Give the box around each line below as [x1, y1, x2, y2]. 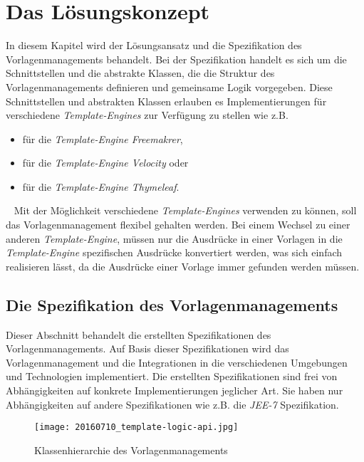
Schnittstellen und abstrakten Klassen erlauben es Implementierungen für [6, 93, 327, 108]
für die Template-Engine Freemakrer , [22, 131, 183, 146]
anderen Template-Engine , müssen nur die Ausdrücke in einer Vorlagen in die [6, 231, 343, 246]
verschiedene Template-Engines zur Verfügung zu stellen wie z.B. [6, 107, 288, 122]
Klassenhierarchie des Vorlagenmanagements [34, 442, 228, 457]
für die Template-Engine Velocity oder [22, 155, 189, 170]
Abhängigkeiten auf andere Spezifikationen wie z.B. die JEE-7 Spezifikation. [6, 397, 339, 411]
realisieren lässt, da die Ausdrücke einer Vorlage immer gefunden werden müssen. [6, 258, 360, 273]
